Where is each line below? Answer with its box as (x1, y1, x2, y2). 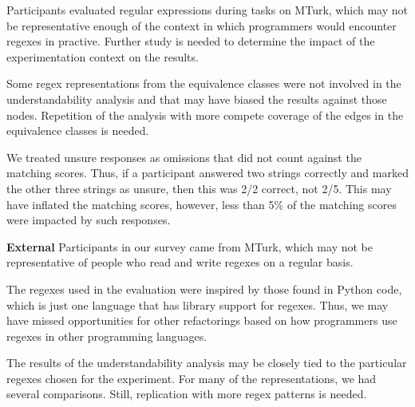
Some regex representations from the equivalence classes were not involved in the (6, 75, 401, 92)
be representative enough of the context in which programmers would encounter (6, 17, 397, 34)
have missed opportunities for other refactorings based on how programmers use (6, 312, 397, 329)
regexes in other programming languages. (6, 327, 207, 344)
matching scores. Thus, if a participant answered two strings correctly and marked (6, 164, 409, 181)
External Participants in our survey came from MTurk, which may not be (6, 238, 373, 255)
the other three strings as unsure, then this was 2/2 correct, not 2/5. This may (6, 180, 392, 196)
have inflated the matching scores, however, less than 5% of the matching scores (6, 196, 397, 212)
